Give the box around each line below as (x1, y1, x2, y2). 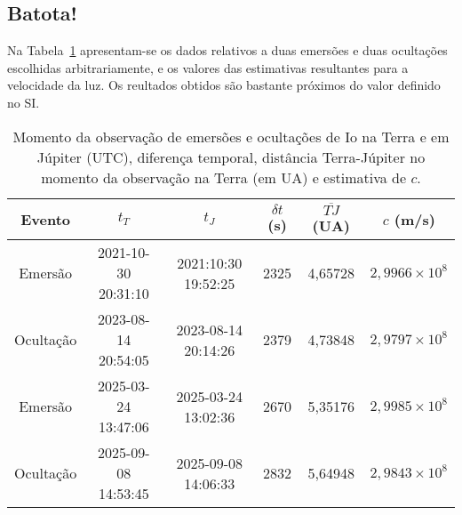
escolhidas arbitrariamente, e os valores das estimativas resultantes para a (7, 58, 409, 76)
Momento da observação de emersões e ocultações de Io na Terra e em (12, 125, 450, 147)
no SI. (7, 93, 40, 111)
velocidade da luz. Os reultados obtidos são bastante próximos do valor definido (7, 76, 441, 94)
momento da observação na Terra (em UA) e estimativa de (41, 166, 407, 188)
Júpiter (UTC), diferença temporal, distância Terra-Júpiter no (36, 146, 426, 167)
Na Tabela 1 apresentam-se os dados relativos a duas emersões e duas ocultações (7, 41, 448, 60)
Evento (20, 208, 71, 229)
